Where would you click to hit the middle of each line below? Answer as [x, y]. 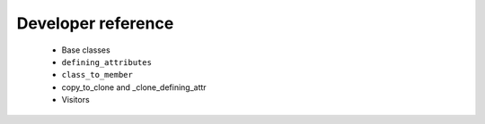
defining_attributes [107, 62]
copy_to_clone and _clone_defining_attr [134, 87]
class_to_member [97, 75]
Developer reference [95, 23]
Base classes [86, 50]
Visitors [75, 100]
